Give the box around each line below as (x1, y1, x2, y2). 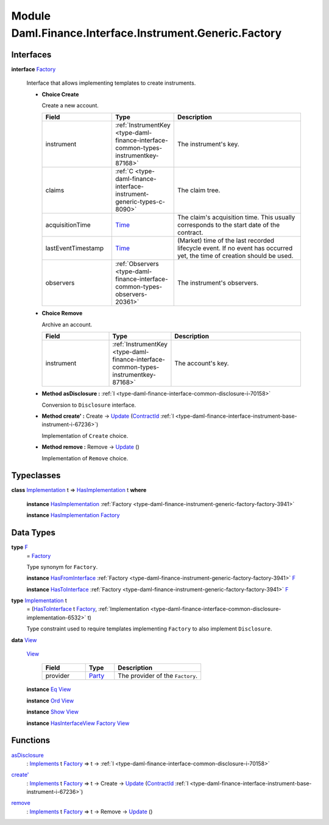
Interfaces (11, 49, 52, 60)
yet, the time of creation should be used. (177, 252, 294, 260)
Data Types (11, 527, 56, 538)
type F (11, 543, 29, 551)
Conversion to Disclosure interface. (41, 401, 136, 409)
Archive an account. (41, 321, 93, 328)
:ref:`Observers (115, 260, 159, 268)
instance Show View (26, 708, 79, 716)
